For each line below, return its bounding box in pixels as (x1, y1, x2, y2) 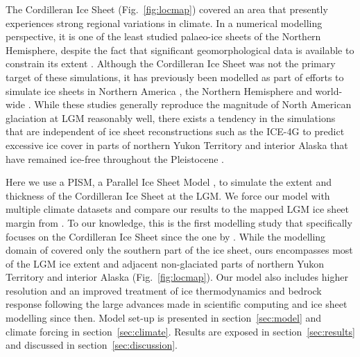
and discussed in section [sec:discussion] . (6, 338, 178, 352)
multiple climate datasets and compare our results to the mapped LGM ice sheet (6, 202, 350, 216)
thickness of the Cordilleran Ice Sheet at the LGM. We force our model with (6, 188, 330, 202)
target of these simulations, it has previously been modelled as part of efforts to (6, 69, 344, 84)
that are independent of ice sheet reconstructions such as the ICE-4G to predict (6, 124, 345, 139)
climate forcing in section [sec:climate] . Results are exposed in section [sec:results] (6, 324, 355, 338)
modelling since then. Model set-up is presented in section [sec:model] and (6, 311, 322, 325)
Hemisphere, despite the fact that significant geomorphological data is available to (6, 42, 354, 57)
